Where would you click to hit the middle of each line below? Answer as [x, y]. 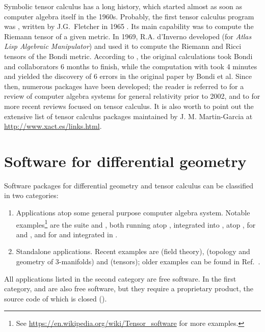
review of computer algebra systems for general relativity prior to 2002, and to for [132, 96]
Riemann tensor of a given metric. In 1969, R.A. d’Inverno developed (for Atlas [128, 36]
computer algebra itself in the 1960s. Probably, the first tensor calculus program [129, 16]
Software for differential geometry [125, 161]
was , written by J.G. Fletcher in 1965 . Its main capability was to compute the [129, 26]
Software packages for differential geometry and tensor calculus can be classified [129, 185]
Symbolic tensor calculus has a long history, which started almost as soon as [123, 6]
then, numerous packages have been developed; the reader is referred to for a [124, 86]
